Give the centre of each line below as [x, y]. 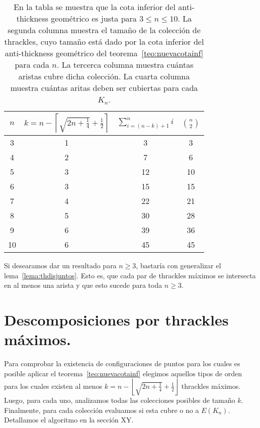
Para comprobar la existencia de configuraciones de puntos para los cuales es [122, 363]
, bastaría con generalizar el [179, 265]
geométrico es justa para [94, 18]
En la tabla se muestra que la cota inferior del [95, 7]
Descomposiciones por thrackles [116, 319]
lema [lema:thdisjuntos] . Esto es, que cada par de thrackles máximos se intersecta [130, 275]
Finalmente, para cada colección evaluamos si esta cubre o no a [102, 410]
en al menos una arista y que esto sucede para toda [83, 285]
